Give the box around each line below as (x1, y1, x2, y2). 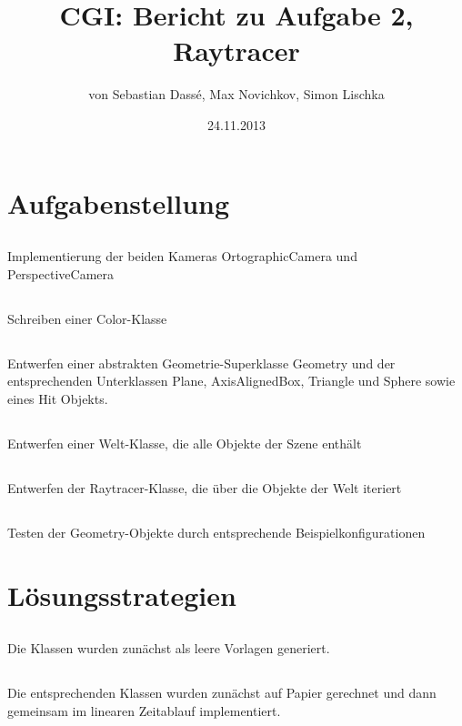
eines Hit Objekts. (7, 388, 108, 408)
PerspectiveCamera (7, 264, 114, 283)
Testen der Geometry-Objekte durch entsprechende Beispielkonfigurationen (7, 522, 426, 541)
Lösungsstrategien (7, 576, 236, 613)
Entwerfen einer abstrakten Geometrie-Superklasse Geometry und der (7, 353, 396, 372)
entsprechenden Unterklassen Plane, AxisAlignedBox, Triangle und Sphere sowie (7, 371, 456, 390)
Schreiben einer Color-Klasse (7, 308, 167, 328)
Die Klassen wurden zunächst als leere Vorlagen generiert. (7, 639, 330, 658)
